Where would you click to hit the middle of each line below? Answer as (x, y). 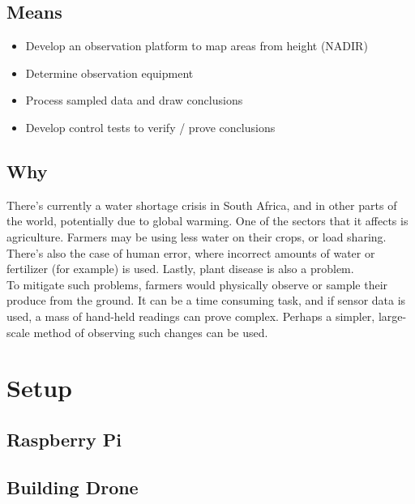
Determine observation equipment (109, 73)
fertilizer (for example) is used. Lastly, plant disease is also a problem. (180, 269)
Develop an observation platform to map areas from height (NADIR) (197, 46)
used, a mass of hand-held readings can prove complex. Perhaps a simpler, (191, 316)
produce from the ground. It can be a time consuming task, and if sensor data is (206, 300)
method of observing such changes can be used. (151, 332)
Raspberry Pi (64, 439)
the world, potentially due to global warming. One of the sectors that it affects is (207, 221)
